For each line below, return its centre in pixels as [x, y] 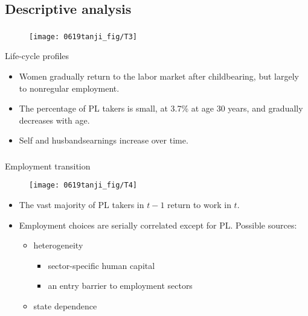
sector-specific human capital [101, 265]
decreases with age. [54, 120]
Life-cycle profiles [37, 56]
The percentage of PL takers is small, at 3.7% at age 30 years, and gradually [161, 108]
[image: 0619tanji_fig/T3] [83, 36]
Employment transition [48, 166]
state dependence [65, 306]
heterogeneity [58, 245]
